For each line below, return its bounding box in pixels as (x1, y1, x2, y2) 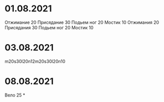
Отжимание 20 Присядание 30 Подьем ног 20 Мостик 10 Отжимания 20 (4, 19, 160, 25)
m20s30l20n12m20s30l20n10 (4, 58, 66, 64)
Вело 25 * (4, 92, 25, 98)
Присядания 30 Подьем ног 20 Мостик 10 (4, 24, 94, 30)
